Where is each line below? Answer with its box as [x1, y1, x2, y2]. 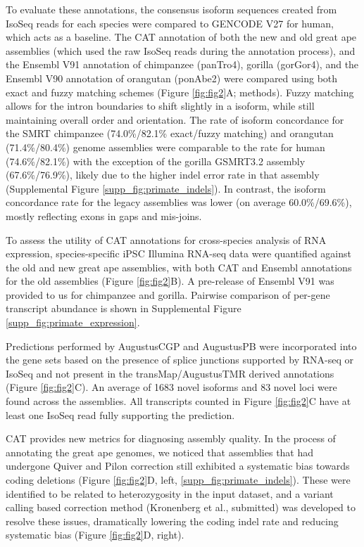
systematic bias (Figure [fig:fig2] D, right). [6, 527, 184, 542]
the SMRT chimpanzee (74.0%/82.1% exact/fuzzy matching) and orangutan [6, 126, 334, 141]
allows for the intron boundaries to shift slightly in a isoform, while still [6, 98, 315, 113]
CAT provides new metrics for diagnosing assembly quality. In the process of [6, 431, 336, 446]
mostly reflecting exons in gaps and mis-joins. [6, 208, 202, 223]
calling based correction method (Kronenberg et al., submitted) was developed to [6, 500, 356, 515]
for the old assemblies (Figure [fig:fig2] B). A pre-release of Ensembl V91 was [6, 273, 334, 288]
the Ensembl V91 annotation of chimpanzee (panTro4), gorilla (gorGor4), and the [6, 57, 359, 72]
